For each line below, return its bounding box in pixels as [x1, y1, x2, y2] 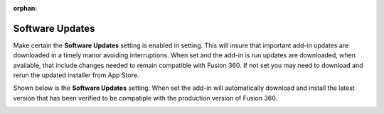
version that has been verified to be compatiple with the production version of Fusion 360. [13, 93, 277, 102]
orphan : [13, 4, 38, 12]
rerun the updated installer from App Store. [13, 71, 139, 79]
